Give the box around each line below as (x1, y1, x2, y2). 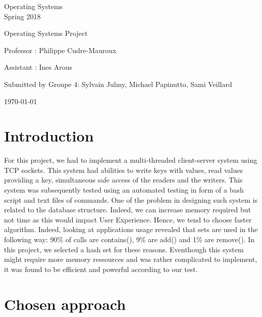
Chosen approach (4, 293, 126, 314)
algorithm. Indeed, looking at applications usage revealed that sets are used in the (4, 224, 258, 235)
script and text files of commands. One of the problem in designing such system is (4, 194, 257, 205)
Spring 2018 (4, 11, 41, 21)
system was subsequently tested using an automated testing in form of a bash (4, 185, 244, 195)
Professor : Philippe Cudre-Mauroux (4, 44, 117, 55)
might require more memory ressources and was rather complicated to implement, (4, 254, 257, 264)
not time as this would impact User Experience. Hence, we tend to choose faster (4, 214, 252, 224)
